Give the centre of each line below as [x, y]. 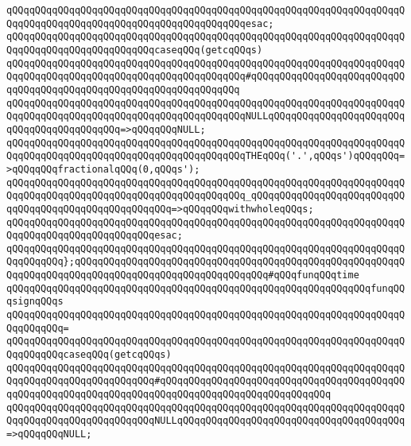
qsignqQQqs [35, 302]
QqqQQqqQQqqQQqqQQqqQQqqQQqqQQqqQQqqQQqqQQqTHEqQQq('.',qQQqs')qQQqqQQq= [206, 156]
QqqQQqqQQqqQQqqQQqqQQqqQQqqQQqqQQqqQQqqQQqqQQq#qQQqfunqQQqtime [183, 275]
